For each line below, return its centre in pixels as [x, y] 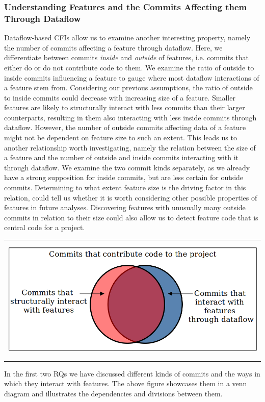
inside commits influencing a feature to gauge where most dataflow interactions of [132, 77]
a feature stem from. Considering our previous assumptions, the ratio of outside [128, 87]
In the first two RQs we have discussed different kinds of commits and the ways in [132, 373]
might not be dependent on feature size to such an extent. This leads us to [121, 137]
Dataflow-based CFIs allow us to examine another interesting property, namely [127, 37]
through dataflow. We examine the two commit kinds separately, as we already [127, 167]
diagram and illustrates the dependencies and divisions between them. [113, 393]
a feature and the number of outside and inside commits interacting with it [122, 157]
